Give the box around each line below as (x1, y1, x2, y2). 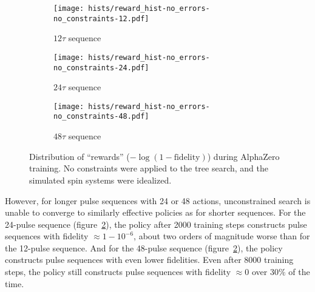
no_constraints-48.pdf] (53, 112, 149, 121)
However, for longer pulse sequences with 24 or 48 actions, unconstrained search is (5, 194, 311, 207)
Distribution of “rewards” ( (29, 150, 130, 162)
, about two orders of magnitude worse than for (134, 230, 310, 242)
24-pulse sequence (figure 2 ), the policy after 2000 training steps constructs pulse (5, 217, 307, 230)
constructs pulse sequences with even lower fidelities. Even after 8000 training (5, 253, 294, 266)
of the (288, 265, 310, 278)
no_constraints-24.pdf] (53, 63, 149, 72)
